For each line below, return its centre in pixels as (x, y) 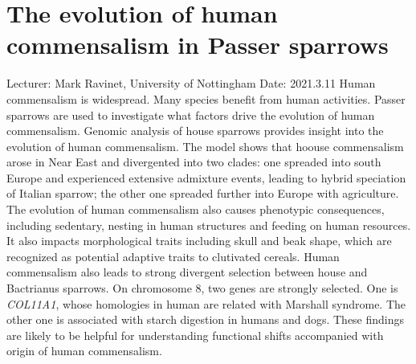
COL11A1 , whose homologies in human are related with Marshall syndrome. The (206, 303)
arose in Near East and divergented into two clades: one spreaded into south (194, 162)
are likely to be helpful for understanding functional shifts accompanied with (195, 335)
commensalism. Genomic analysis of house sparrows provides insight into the (195, 131)
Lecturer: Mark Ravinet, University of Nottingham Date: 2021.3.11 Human (191, 83)
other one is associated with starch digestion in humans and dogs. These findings (206, 319)
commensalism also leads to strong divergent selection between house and (187, 272)
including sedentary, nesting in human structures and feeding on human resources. (209, 225)
